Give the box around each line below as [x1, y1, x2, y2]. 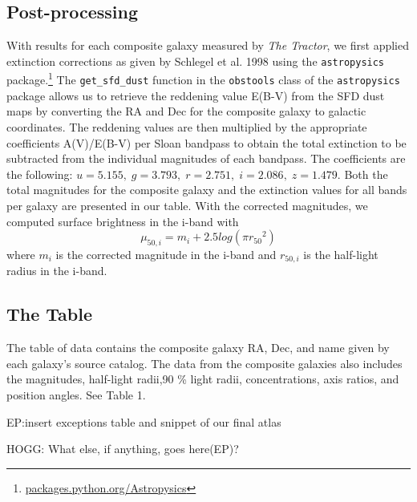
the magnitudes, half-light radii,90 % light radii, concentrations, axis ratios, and [6, 370, 399, 387]
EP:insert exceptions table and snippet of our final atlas [6, 413, 281, 430]
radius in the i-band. [6, 262, 107, 279]
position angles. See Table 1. [6, 386, 146, 403]
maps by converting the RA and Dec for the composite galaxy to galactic [6, 103, 366, 119]
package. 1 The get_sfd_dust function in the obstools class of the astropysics [6, 69, 400, 88]
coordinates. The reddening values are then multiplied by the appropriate [6, 118, 367, 135]
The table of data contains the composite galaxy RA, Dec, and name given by [6, 339, 390, 356]
